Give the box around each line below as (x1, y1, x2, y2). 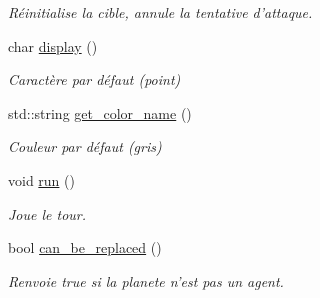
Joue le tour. (8, 203, 87, 224)
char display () (8, 35, 98, 56)
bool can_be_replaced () (8, 237, 162, 258)
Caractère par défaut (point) (8, 69, 181, 90)
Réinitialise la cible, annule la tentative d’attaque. (8, 2, 313, 22)
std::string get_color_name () (8, 102, 192, 123)
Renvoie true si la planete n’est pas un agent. (8, 270, 284, 291)
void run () (8, 169, 75, 190)
